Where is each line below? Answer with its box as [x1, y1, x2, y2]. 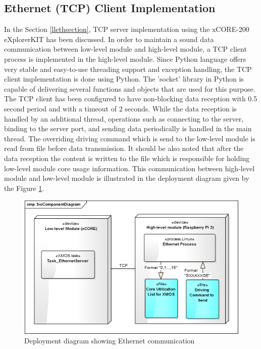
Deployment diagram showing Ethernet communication [24, 335, 195, 346]
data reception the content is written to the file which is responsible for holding [4, 152, 250, 163]
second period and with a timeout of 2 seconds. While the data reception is [4, 103, 237, 113]
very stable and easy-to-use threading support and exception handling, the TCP [4, 63, 252, 74]
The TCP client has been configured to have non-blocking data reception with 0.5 [4, 93, 257, 104]
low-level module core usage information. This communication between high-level [4, 163, 255, 173]
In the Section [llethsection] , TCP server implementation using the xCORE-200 [4, 24, 249, 34]
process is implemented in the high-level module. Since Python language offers [4, 53, 246, 64]
